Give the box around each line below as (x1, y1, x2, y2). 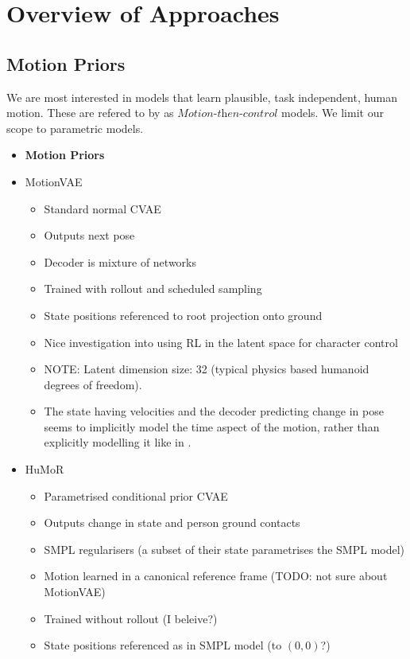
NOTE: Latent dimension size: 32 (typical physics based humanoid (44, 361, 369, 377)
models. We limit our (281, 104, 384, 121)
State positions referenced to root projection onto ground (44, 306, 323, 323)
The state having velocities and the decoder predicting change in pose (44, 403, 384, 419)
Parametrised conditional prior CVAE (44, 487, 228, 504)
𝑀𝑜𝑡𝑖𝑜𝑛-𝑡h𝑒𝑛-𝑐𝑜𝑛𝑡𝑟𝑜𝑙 (177, 108, 278, 120)
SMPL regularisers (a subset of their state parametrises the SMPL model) (44, 540, 405, 557)
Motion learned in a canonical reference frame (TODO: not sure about (44, 567, 388, 584)
